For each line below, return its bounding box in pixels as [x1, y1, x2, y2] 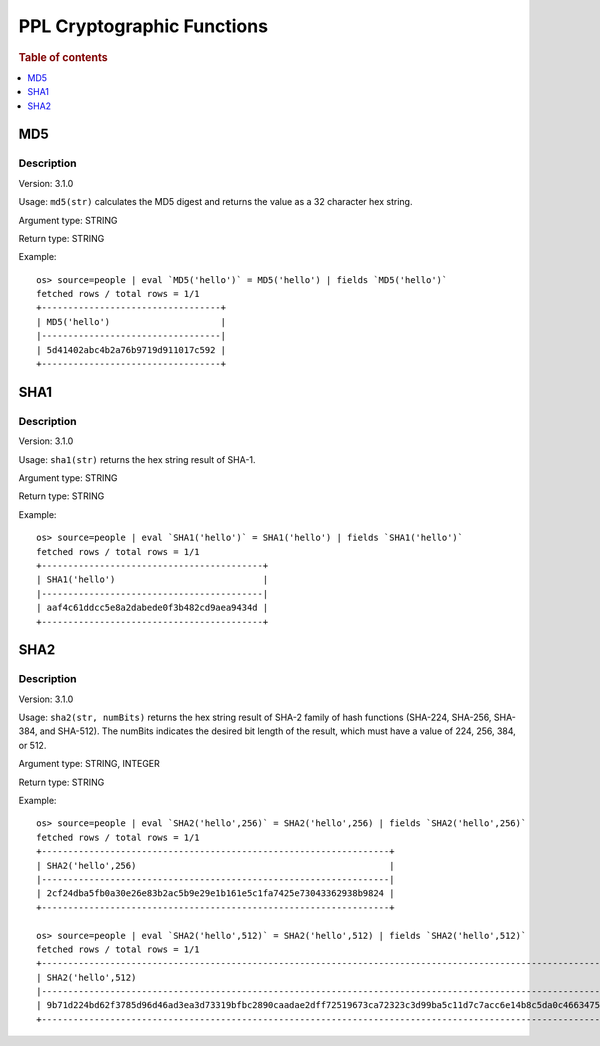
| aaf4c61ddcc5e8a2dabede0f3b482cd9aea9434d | [36, 602, 269, 614]
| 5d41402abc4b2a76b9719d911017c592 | [36, 344, 227, 355]
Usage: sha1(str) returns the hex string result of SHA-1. [18, 453, 256, 465]
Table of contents [18, 50, 109, 64]
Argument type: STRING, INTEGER [18, 758, 160, 770]
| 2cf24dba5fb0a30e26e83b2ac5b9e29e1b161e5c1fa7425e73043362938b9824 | [36, 888, 395, 899]
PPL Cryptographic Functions [18, 15, 269, 37]
